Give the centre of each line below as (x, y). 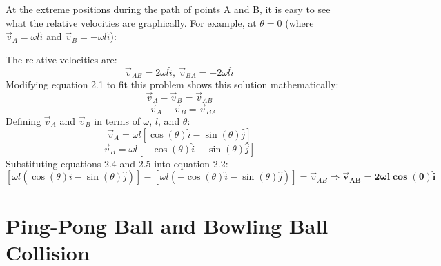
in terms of (117, 120)
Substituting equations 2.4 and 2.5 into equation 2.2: (117, 163)
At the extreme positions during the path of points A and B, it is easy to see (168, 9)
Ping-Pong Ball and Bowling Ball (167, 225)
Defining (23, 120)
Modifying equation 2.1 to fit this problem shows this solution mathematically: (172, 84)
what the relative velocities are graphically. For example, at (131, 22)
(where (300, 22)
